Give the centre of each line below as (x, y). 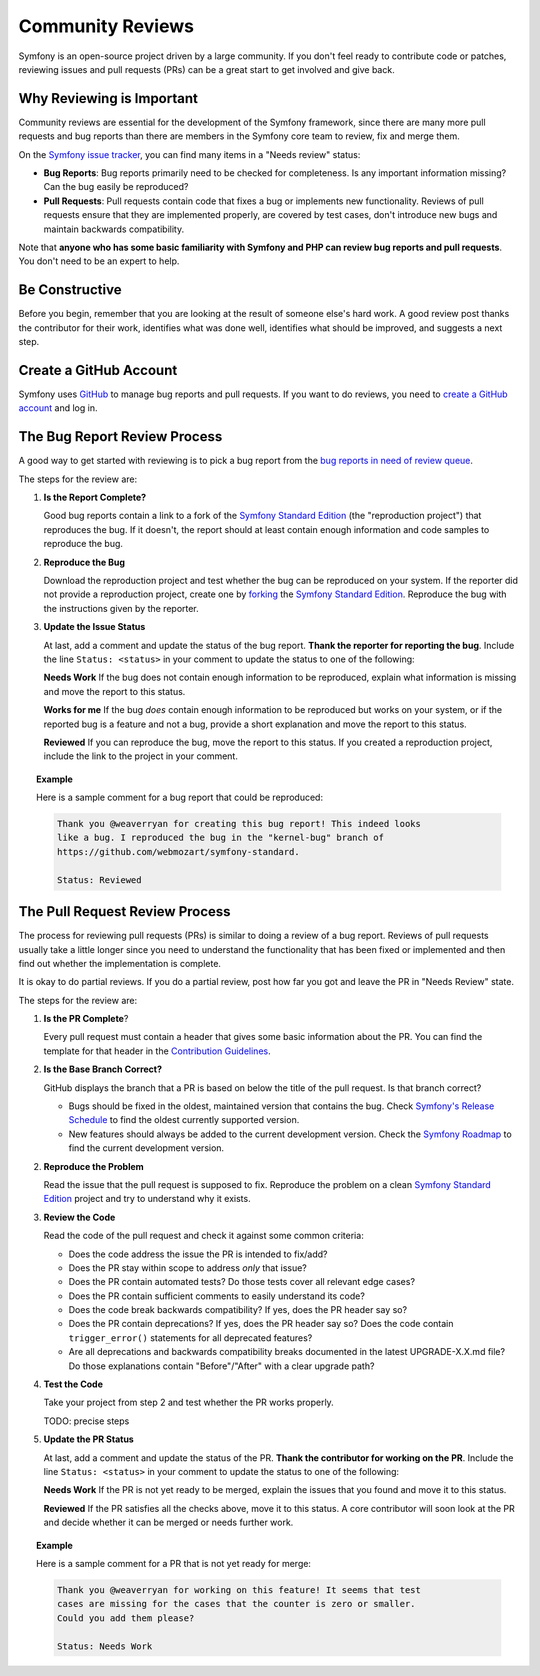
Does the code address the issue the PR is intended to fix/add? (198, 1254)
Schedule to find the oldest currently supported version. (184, 1120)
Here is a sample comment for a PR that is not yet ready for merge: (174, 1563)
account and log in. (58, 408)
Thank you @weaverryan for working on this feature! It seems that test (239, 1589)
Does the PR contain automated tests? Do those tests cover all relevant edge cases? (241, 1282)
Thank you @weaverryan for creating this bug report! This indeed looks (239, 824)
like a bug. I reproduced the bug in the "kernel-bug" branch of (220, 838)
